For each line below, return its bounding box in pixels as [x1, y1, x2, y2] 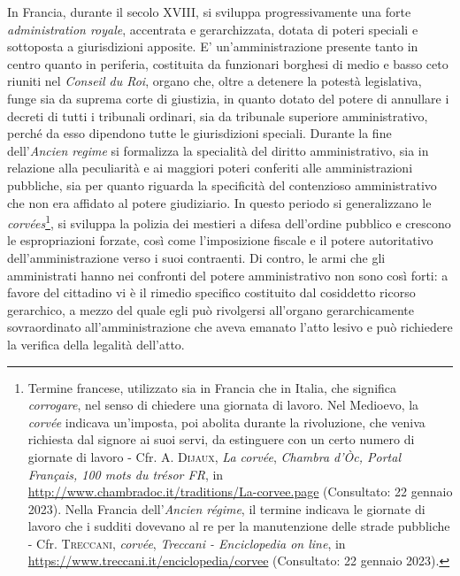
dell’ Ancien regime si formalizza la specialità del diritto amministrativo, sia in [7, 141, 429, 159]
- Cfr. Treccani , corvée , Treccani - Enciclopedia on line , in [27, 534, 346, 552]
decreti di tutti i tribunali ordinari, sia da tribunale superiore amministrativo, [7, 106, 428, 125]
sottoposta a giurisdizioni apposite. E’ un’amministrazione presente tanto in [7, 37, 418, 56]
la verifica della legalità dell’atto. [7, 334, 185, 353]
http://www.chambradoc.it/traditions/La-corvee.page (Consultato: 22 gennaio [27, 482, 453, 501]
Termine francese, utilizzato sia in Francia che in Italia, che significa [27, 378, 397, 396]
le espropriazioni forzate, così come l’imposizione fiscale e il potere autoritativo [7, 231, 433, 250]
